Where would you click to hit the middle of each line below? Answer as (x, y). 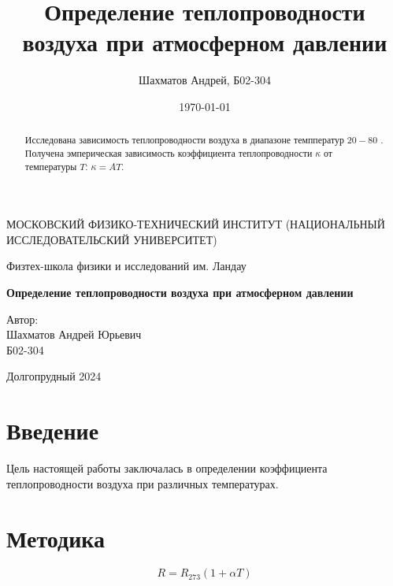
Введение (53, 430)
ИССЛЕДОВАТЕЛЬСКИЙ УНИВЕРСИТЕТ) (112, 239)
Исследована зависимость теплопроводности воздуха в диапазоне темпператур (184, 140)
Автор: (22, 319)
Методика (56, 538)
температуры (51, 166)
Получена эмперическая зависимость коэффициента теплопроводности (169, 152)
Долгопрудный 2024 (54, 376)
